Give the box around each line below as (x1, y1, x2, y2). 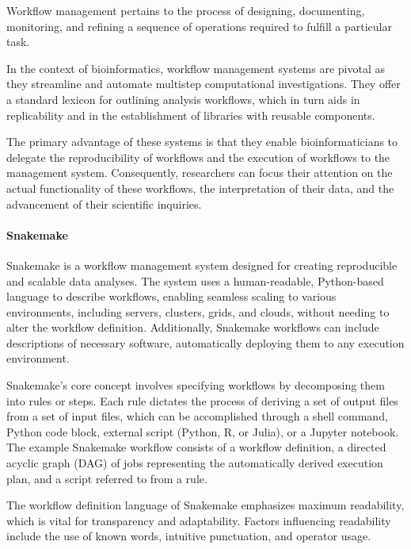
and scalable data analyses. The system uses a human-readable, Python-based (6, 272, 384, 289)
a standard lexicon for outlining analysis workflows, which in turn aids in (6, 90, 360, 107)
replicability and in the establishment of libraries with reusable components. (6, 106, 375, 123)
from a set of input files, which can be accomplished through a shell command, (6, 408, 388, 424)
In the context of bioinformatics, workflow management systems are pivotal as (6, 60, 386, 76)
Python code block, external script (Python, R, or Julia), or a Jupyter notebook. (6, 423, 399, 440)
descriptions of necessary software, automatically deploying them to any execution (6, 334, 405, 351)
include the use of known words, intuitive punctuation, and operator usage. (6, 528, 371, 544)
